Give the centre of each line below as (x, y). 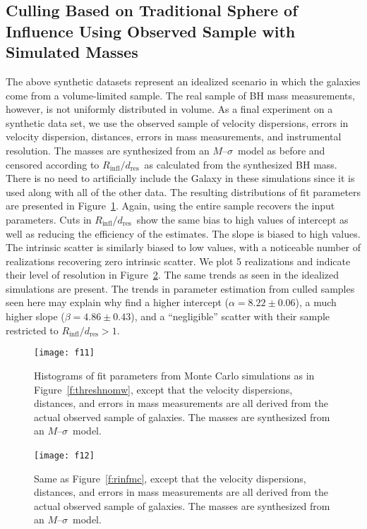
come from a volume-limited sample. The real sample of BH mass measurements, (180, 95)
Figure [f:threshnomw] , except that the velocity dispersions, (163, 389)
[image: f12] (64, 455)
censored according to (53, 164)
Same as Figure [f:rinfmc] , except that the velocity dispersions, (170, 478)
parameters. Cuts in (49, 219)
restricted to (32, 330)
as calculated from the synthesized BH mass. (241, 164)
